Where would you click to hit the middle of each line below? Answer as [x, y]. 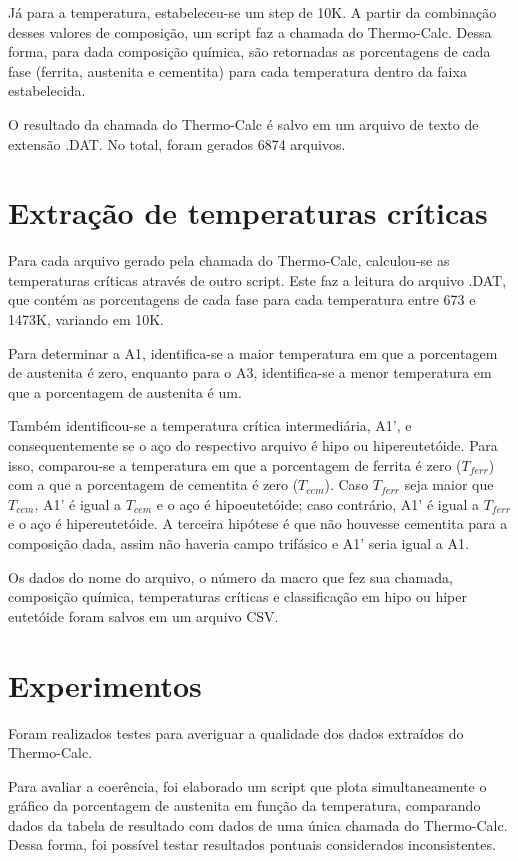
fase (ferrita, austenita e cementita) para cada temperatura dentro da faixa [237, 70]
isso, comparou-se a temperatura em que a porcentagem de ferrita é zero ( [235, 464]
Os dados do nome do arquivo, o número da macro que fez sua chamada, [230, 576]
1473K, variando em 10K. [86, 319]
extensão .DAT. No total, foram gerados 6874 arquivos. [177, 143]
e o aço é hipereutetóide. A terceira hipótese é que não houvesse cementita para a [258, 523]
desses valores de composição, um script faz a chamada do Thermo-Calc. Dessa [250, 31]
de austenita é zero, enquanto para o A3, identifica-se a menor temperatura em [250, 372]
